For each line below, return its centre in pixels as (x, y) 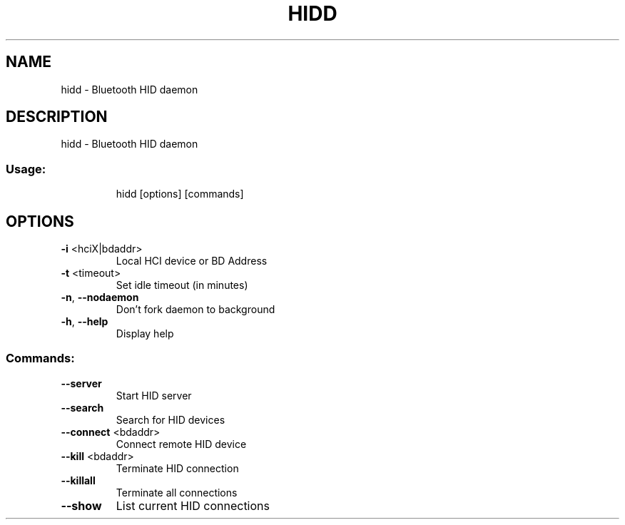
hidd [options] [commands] (180, 194)
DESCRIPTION (57, 117)
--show (81, 505)
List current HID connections (193, 505)
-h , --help (85, 322)
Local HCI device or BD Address (192, 261)
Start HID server (154, 395)
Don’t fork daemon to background (195, 310)
